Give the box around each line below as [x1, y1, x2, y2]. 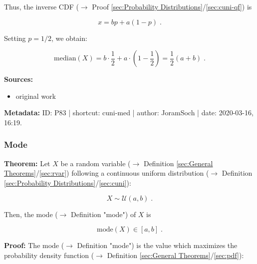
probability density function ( [4, 250, 94, 260]
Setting [4, 32, 26, 43]
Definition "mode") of [71, 209, 136, 219]
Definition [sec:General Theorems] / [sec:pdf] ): [107, 250, 244, 260]
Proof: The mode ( [4, 240, 64, 251]
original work [15, 90, 56, 101]
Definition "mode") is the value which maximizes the [77, 240, 238, 251]
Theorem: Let [4, 158, 50, 168]
